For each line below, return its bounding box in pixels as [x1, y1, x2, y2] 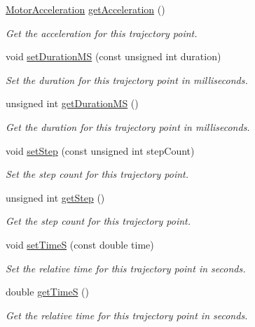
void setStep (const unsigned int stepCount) [6, 143, 195, 158]
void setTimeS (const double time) [6, 237, 154, 251]
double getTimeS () [6, 284, 90, 299]
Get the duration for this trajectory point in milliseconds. [6, 119, 250, 134]
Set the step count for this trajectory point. [6, 167, 189, 181]
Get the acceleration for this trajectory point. [6, 25, 198, 40]
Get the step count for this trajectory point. [6, 214, 191, 228]
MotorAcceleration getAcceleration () [6, 2, 165, 16]
